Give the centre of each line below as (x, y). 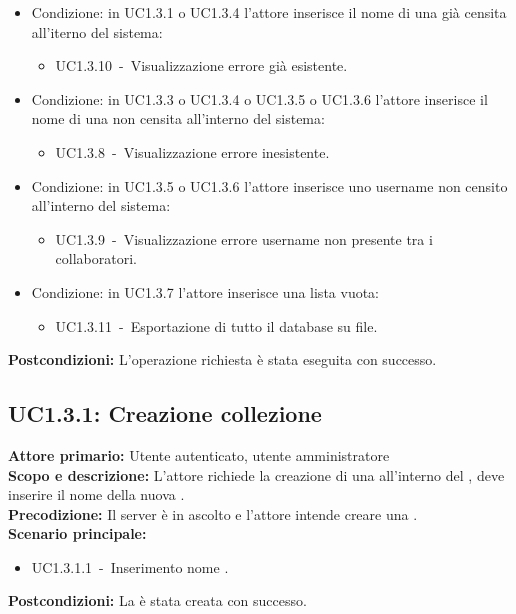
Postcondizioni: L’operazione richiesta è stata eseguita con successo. (222, 359)
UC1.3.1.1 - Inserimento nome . (130, 566)
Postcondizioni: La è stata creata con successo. (157, 600)
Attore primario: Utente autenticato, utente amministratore (199, 454)
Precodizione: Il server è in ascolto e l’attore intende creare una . (213, 513)
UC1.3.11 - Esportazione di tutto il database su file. (216, 325)
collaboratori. (96, 258)
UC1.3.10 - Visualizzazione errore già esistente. (201, 65)
